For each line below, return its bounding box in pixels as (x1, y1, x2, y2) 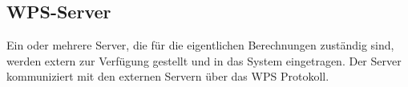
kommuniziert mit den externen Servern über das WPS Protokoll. (6, 68, 329, 85)
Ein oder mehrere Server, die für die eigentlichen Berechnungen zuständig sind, (6, 37, 394, 53)
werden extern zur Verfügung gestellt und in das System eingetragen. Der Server (6, 52, 402, 69)
